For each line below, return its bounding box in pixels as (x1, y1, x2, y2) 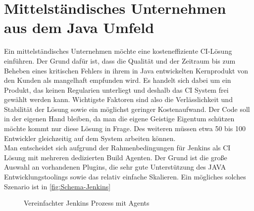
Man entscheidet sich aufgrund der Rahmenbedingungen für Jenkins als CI (4, 142, 231, 153)
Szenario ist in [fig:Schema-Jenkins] (4, 181, 111, 191)
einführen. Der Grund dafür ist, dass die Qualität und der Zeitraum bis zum (4, 55, 236, 66)
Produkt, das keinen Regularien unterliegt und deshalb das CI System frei (4, 84, 229, 95)
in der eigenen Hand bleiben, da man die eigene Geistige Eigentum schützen (4, 113, 235, 124)
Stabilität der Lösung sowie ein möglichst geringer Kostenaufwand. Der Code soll (4, 104, 250, 114)
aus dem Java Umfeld (4, 17, 154, 37)
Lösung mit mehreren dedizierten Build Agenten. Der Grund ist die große (4, 152, 227, 162)
